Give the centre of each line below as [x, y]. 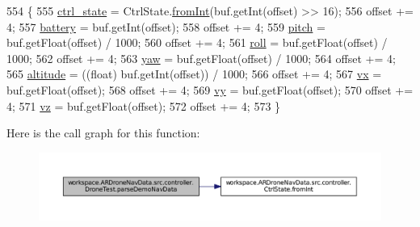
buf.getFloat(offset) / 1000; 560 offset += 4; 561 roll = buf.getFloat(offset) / [197, 42]
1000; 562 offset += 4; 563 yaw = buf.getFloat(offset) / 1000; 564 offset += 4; [201, 58]
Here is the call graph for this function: [103, 133]
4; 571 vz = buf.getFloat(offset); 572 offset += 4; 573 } [144, 105]
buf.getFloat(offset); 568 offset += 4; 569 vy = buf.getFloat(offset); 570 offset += [210, 89]
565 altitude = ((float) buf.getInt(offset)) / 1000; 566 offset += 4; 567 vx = [194, 74]
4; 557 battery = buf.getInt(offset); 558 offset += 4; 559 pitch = [166, 26]
